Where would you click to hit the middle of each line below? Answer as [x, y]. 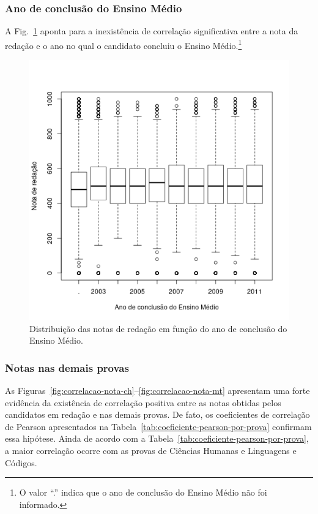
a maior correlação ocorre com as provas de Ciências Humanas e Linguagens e [151, 451]
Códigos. [21, 462]
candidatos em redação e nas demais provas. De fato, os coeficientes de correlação [157, 414]
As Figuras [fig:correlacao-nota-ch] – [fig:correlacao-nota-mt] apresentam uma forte [157, 391]
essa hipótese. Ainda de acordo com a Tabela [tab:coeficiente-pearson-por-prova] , [157, 438]
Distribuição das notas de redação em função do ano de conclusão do [158, 328]
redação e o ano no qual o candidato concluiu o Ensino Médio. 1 [124, 44]
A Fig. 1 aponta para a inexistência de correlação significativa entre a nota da [152, 31]
